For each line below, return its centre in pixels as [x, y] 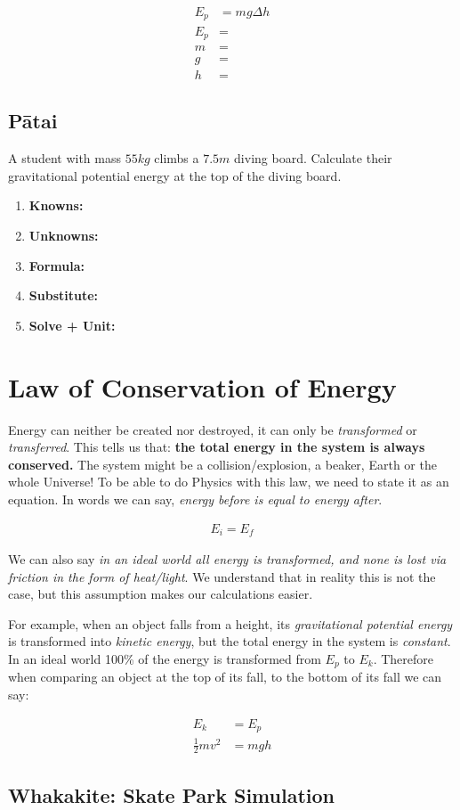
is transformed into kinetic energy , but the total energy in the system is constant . [230, 641]
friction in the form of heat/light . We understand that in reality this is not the [222, 576]
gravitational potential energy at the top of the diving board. [175, 175]
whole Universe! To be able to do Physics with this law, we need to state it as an [229, 482]
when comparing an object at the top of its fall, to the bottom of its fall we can [225, 677]
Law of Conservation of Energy [202, 386]
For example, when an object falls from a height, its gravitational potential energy [230, 623]
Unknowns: [64, 236]
